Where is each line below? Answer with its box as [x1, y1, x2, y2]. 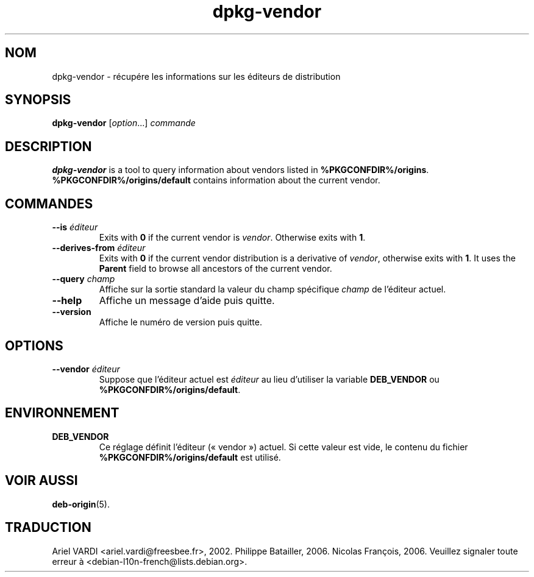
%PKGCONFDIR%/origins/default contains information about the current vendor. [52, 175, 380, 186]
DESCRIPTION [5, 138, 92, 154]
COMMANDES [5, 196, 93, 211]
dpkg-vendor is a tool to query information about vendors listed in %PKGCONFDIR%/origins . [52, 165, 429, 175]
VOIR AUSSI [5, 473, 78, 489]
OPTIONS [5, 338, 63, 353]
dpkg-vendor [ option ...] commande [52, 118, 196, 129]
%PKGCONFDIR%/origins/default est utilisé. [99, 451, 281, 462]
